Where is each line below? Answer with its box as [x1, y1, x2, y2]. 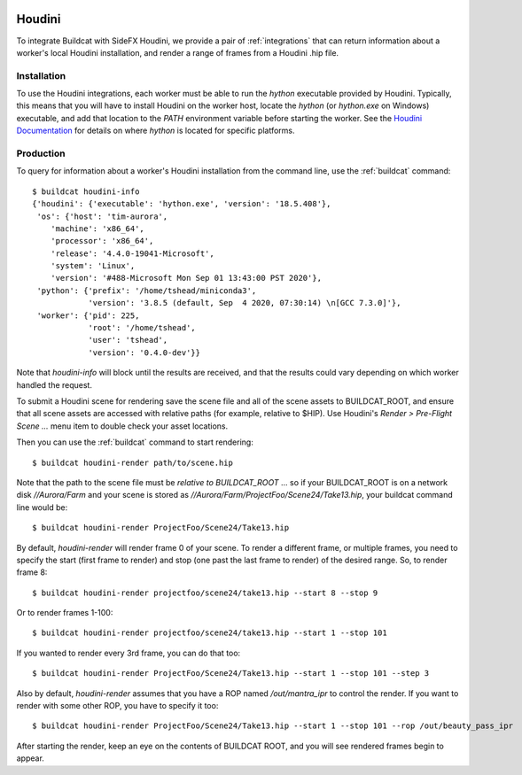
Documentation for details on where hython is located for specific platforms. [16, 125, 295, 136]
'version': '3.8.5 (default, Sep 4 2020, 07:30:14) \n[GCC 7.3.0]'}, [88, 298, 401, 308]
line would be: [16, 501, 68, 513]
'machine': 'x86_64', [50, 223, 145, 234]
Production [16, 147, 66, 159]
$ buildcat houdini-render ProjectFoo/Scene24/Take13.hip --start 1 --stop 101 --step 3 [32, 669, 430, 678]
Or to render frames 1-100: [16, 608, 113, 618]
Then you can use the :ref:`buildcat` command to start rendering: [16, 437, 254, 447]
